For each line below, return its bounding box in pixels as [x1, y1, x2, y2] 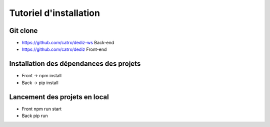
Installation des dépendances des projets [9, 60, 141, 68]
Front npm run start [21, 106, 62, 112]
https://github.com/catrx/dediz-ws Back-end [21, 40, 114, 46]
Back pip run [21, 113, 48, 119]
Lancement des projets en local [9, 93, 109, 101]
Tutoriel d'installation [9, 7, 100, 18]
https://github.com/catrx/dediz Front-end [21, 46, 107, 52]
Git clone [9, 26, 38, 35]
